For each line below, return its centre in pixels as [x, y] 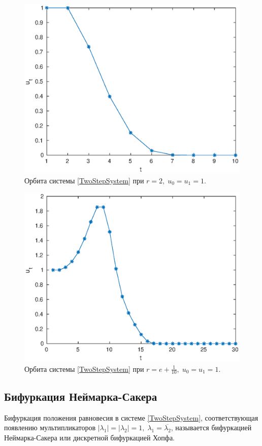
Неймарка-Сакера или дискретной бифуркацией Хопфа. [89, 437]
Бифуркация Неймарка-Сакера [81, 396]
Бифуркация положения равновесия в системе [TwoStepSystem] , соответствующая [131, 417]
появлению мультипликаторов [50, 427]
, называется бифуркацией [211, 427]
